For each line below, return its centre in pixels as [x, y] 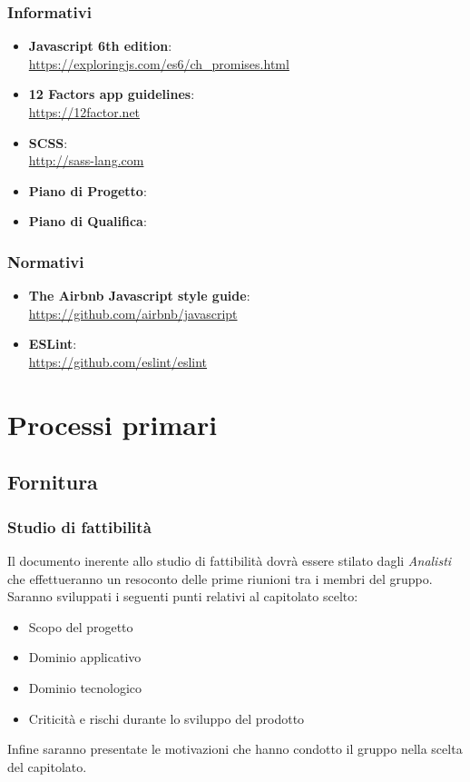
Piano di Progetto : [88, 190]
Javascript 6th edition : [100, 46]
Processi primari [113, 424]
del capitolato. [47, 766]
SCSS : [48, 142]
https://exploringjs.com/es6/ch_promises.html [159, 63]
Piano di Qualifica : [88, 221]
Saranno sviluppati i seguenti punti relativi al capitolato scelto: [183, 596]
